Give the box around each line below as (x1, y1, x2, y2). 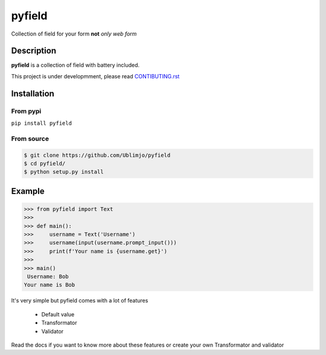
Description (11, 46, 57, 56)
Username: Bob (27, 273, 69, 280)
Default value (41, 310, 75, 318)
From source (11, 134, 50, 143)
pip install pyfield (11, 120, 72, 127)
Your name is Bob (24, 281, 75, 289)
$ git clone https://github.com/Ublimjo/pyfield (24, 151, 171, 159)
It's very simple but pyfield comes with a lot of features (11, 297, 149, 304)
